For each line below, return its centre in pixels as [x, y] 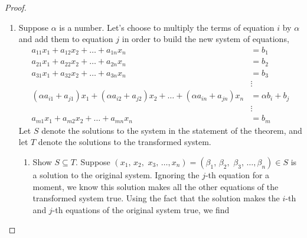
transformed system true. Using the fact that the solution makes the [156, 198]
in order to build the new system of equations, [205, 39]
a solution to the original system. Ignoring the [116, 175]
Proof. [16, 7]
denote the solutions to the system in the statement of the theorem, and [172, 130]
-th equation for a [237, 175]
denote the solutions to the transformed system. [125, 142]
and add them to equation [66, 39]
